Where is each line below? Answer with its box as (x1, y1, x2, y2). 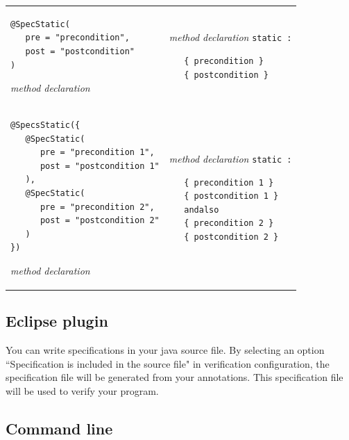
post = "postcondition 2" (40, 215, 160, 226)
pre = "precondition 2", (40, 202, 155, 212)
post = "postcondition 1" (40, 161, 160, 171)
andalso (184, 204, 219, 215)
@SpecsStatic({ (10, 120, 80, 130)
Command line (6, 417, 113, 439)
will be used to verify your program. (6, 383, 159, 398)
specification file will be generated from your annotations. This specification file (6, 370, 343, 384)
